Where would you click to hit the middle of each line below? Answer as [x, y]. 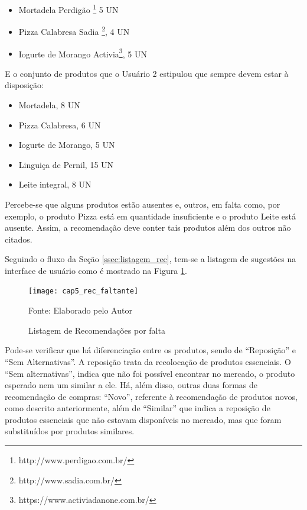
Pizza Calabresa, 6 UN [60, 125]
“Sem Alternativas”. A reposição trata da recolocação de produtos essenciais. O [148, 361]
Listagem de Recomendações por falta [97, 330]
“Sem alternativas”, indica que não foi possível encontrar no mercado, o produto [150, 373]
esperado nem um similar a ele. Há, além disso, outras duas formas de [131, 385]
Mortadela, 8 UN [49, 104]
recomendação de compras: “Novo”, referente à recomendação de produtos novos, [151, 396]
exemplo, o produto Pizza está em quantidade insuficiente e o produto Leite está [151, 216]
